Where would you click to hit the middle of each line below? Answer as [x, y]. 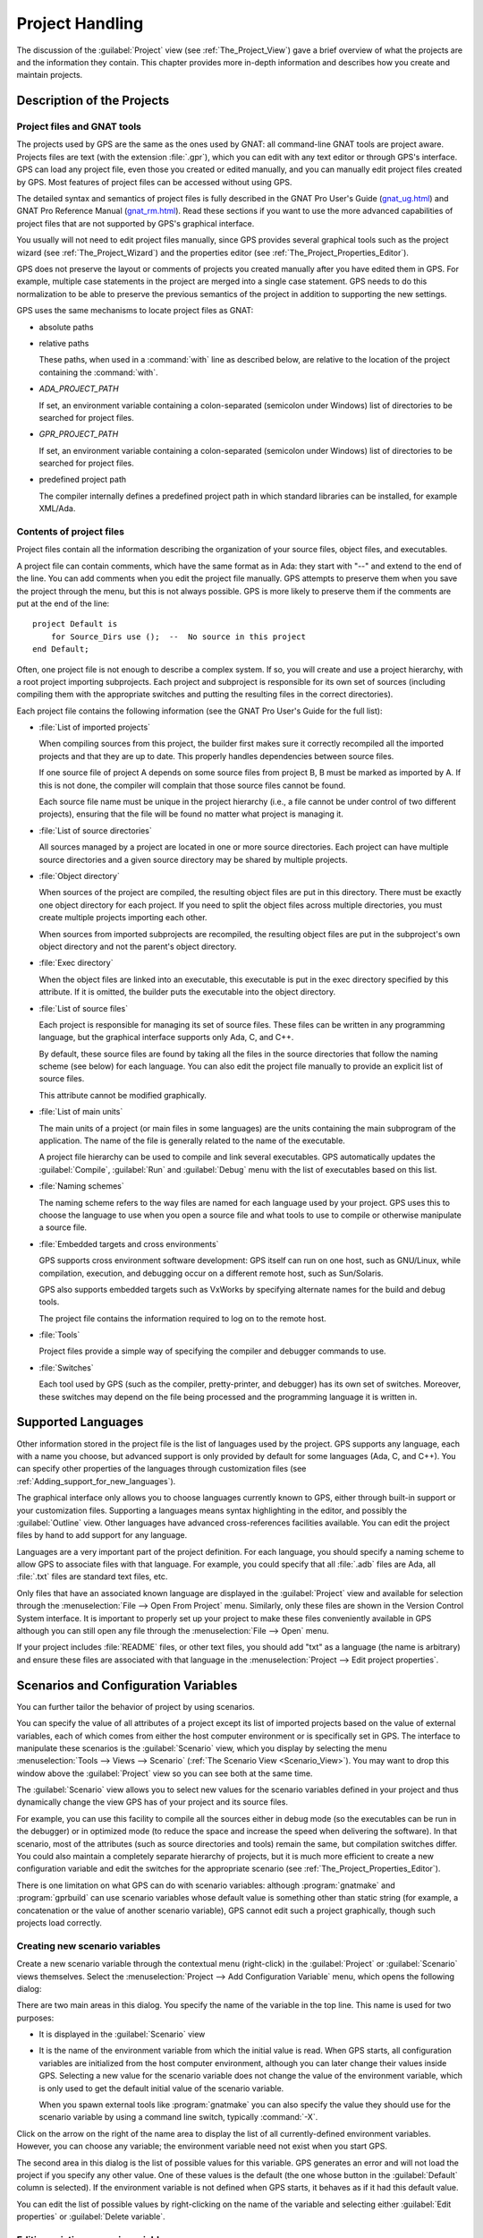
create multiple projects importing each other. [123, 918]
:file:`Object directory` [79, 876]
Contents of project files [71, 532]
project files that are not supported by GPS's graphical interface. [136, 223]
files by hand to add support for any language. [102, 1535]
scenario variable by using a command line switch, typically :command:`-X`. [178, 2117]
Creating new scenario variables [89, 1945]
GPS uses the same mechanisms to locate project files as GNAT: [135, 311]
